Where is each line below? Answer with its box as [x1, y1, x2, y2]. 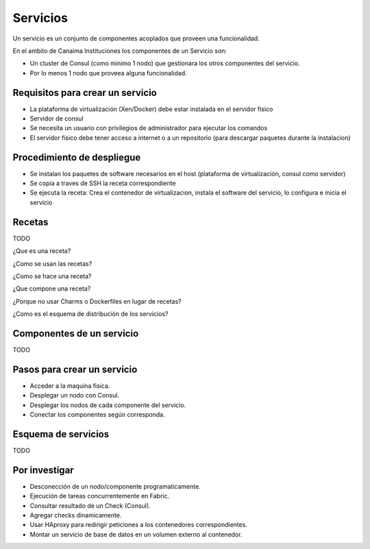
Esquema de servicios [12, 428, 110, 440]
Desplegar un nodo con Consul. [29, 391, 120, 400]
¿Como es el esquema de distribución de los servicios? [12, 310, 169, 318]
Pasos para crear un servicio [12, 363, 138, 375]
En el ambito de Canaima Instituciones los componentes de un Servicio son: [12, 47, 227, 55]
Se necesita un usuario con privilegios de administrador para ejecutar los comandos [29, 124, 268, 132]
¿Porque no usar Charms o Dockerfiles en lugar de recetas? [12, 297, 182, 305]
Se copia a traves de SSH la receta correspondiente [29, 179, 176, 188]
